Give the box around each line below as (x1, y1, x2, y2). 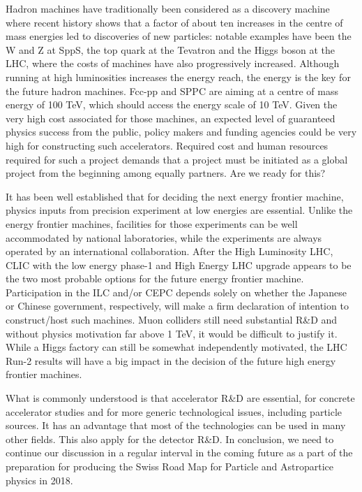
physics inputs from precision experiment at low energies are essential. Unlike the (6, 203, 353, 217)
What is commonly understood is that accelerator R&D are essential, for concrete (6, 391, 355, 405)
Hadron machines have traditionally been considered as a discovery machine (6, 1, 330, 15)
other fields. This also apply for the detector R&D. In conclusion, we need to (6, 431, 334, 446)
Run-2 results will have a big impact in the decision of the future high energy (6, 353, 336, 368)
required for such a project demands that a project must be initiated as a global (6, 152, 348, 166)
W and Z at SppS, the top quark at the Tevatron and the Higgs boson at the (6, 42, 335, 57)
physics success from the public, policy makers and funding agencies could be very (6, 124, 357, 139)
